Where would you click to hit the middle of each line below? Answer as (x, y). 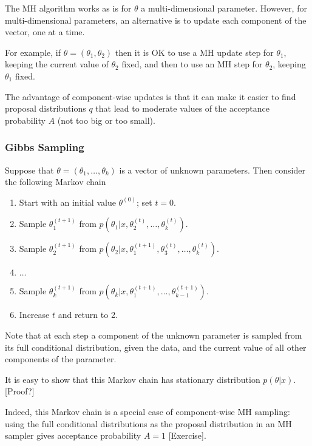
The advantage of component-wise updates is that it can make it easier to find (151, 96)
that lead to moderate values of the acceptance (183, 108)
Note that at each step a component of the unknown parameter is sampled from (154, 335)
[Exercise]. (187, 435)
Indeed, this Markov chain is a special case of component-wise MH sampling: (148, 411)
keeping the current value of (57, 64)
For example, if (33, 52)
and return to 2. (88, 315)
